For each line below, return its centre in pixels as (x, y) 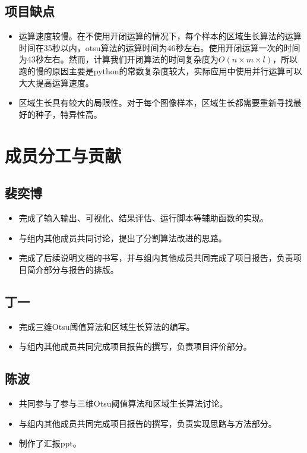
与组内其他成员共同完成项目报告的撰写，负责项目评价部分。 (135, 346)
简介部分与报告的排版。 (73, 269)
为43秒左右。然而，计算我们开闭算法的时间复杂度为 (118, 59)
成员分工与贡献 (63, 155)
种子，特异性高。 (69, 114)
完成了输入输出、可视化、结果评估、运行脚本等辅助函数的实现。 (143, 217)
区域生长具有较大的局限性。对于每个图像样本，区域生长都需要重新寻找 (156, 103)
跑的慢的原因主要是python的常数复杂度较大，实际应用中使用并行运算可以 (160, 70)
